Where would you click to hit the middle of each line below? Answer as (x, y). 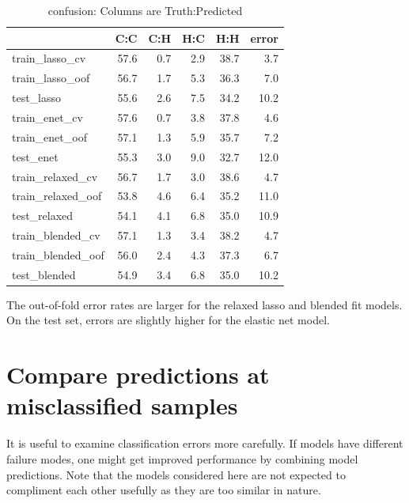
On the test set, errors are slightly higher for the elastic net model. (168, 320)
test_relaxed (43, 216)
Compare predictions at (138, 374)
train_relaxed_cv (55, 176)
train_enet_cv (47, 117)
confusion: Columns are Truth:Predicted (145, 10)
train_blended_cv (56, 235)
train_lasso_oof (51, 78)
